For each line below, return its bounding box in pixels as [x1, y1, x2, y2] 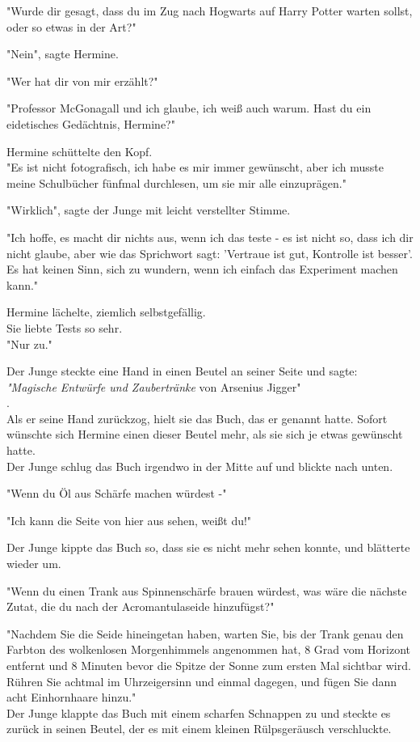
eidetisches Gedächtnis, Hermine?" [6, 115, 175, 132]
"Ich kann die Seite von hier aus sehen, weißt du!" [6, 511, 252, 528]
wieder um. [6, 555, 61, 572]
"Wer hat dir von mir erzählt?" [6, 72, 158, 89]
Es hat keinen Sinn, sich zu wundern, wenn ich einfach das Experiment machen [6, 261, 398, 278]
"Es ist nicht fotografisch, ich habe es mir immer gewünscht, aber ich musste [6, 159, 384, 176]
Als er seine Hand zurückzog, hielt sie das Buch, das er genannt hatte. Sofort [6, 409, 388, 426]
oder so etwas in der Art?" [6, 18, 136, 35]
